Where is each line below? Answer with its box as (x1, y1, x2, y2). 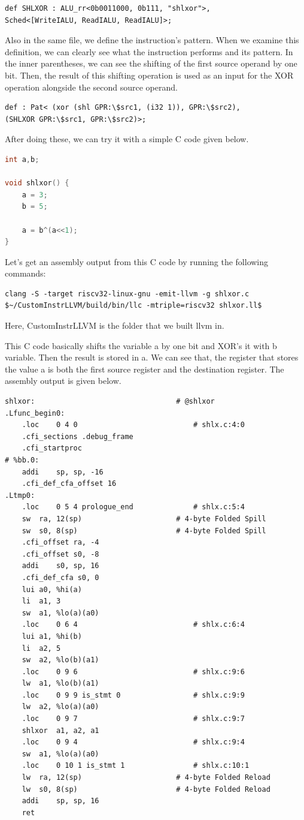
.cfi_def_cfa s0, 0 (22, 573, 99, 582)
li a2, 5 (22, 644, 61, 653)
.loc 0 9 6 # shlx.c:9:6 (22, 667, 245, 676)
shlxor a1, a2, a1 (22, 726, 99, 735)
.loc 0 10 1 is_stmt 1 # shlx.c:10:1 (22, 761, 250, 770)
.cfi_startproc (22, 444, 82, 453)
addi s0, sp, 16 (22, 561, 99, 570)
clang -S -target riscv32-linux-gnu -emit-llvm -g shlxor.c (5, 289, 250, 298)
